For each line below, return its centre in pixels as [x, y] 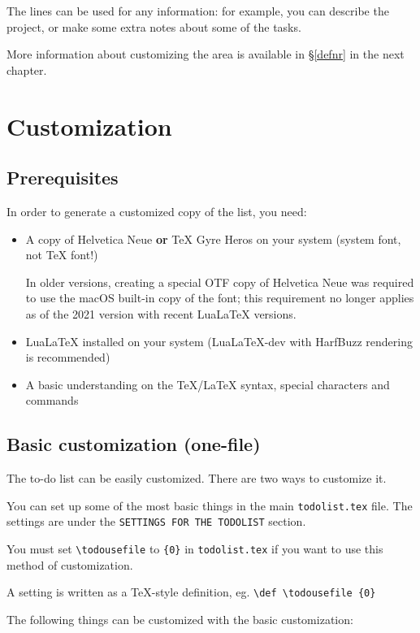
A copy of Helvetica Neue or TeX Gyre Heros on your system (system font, [213, 238]
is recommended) [68, 357]
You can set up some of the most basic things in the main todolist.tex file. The [210, 505]
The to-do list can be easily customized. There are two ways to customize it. [197, 478]
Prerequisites [63, 178]
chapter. [27, 69]
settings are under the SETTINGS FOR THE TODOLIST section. [156, 521]
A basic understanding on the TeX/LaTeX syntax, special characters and [208, 384]
